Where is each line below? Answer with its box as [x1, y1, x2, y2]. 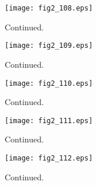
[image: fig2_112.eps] [5, 154, 93, 162]
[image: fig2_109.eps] [5, 41, 93, 50]
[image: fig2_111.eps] [5, 116, 93, 125]
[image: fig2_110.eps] [5, 79, 93, 88]
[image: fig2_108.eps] [5, 4, 93, 12]
